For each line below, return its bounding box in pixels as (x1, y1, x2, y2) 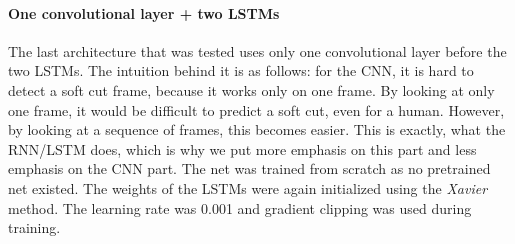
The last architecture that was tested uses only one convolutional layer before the (8, 40, 507, 61)
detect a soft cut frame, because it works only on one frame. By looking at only (8, 79, 495, 100)
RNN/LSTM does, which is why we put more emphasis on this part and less (8, 138, 477, 159)
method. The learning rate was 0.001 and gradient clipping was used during (8, 197, 472, 218)
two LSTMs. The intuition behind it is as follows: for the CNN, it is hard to (8, 60, 474, 81)
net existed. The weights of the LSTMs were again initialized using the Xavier (8, 177, 488, 198)
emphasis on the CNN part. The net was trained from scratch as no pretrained (8, 158, 491, 179)
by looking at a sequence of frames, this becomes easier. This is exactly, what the (8, 119, 506, 140)
